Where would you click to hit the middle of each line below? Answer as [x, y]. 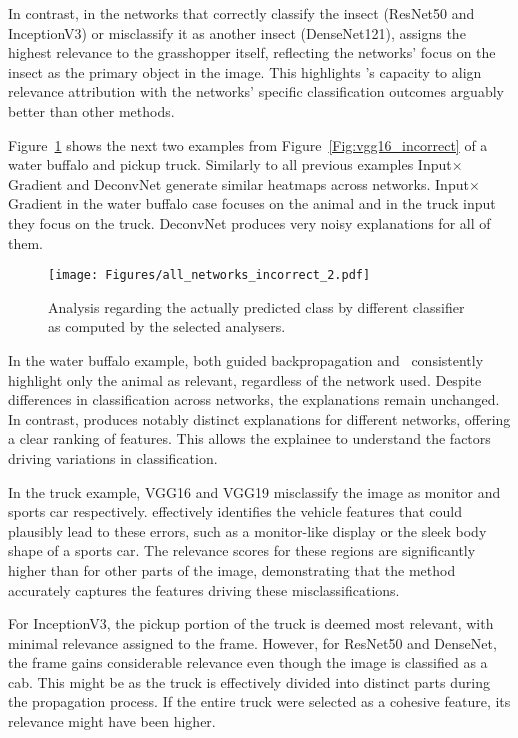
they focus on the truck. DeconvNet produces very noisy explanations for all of [249, 222]
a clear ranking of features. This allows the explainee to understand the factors [249, 438]
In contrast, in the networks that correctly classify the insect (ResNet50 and [241, 13]
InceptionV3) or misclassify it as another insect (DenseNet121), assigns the [237, 32]
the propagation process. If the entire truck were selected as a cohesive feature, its [259, 701]
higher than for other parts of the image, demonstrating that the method [232, 569]
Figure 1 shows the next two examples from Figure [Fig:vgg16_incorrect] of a [248, 144]
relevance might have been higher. [112, 721]
